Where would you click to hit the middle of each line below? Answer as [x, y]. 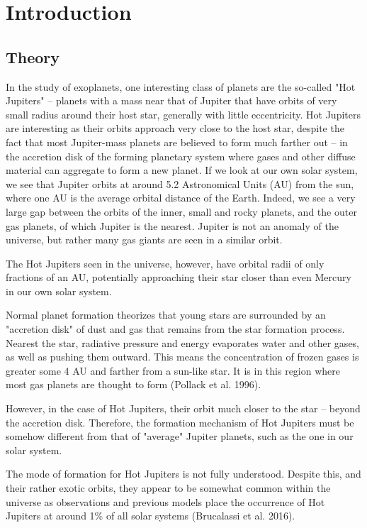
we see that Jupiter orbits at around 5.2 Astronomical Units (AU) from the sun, [180, 183]
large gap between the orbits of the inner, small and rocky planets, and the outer [181, 211]
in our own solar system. [59, 291]
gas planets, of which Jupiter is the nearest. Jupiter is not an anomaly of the [172, 225]
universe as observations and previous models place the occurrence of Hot [165, 501]
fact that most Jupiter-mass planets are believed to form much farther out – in [177, 142]
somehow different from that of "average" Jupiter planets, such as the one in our [180, 436]
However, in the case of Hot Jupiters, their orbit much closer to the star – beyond [183, 408]
